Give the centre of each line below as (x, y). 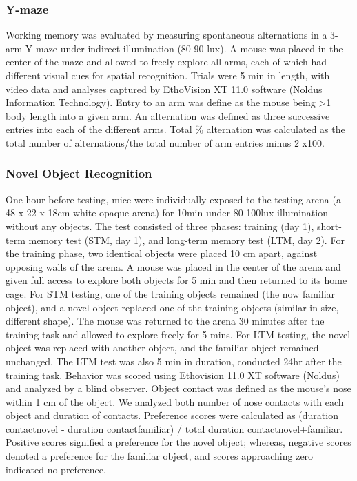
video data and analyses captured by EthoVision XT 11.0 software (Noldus (164, 89)
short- (329, 226)
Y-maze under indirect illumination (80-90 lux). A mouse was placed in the (184, 48)
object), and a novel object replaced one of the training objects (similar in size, (172, 307)
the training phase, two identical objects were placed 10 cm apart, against (162, 253)
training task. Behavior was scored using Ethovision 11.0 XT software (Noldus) (173, 375)
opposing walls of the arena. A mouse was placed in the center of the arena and (173, 266)
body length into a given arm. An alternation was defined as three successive (168, 115)
